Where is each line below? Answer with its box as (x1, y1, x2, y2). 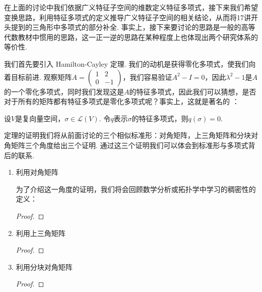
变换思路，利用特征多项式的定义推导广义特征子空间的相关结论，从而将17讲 (4, 12, 251, 22)
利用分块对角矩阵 (16, 261, 73, 272)
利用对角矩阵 (16, 167, 58, 177)
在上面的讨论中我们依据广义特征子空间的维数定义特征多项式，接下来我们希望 (4, 2, 258, 12)
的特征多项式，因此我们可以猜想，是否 (129, 86, 256, 96)
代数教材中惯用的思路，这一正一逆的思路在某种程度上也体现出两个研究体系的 (4, 31, 258, 42)
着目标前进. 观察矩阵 (4, 71, 72, 82)
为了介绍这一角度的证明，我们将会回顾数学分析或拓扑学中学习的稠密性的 (16, 183, 256, 194)
